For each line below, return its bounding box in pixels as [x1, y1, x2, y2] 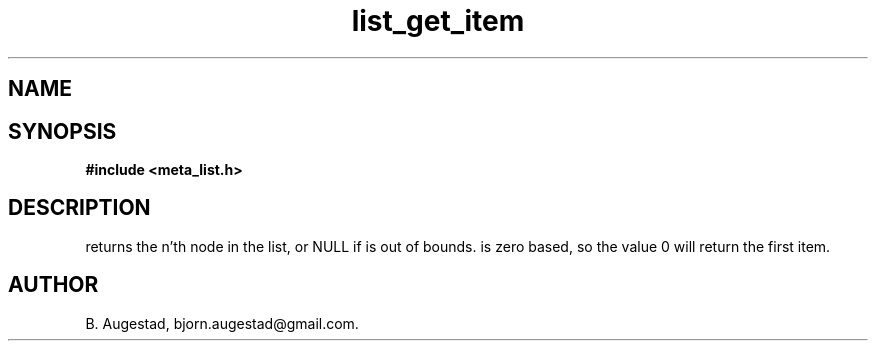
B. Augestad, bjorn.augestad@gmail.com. [85, 314, 359, 332]
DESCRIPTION [8, 195, 151, 221]
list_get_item [351, 4, 525, 38]
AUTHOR [8, 272, 99, 298]
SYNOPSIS [8, 118, 117, 144]
